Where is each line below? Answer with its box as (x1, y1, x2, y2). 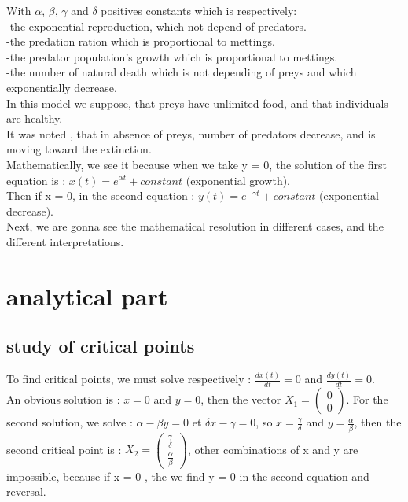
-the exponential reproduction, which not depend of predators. (6, 17, 307, 34)
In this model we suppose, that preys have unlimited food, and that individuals (6, 94, 388, 111)
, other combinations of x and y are (187, 441, 358, 457)
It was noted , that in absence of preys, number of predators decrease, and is (6, 125, 376, 142)
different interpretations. (6, 233, 124, 249)
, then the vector (200, 391, 281, 408)
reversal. (6, 483, 46, 500)
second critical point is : (6, 441, 122, 457)
